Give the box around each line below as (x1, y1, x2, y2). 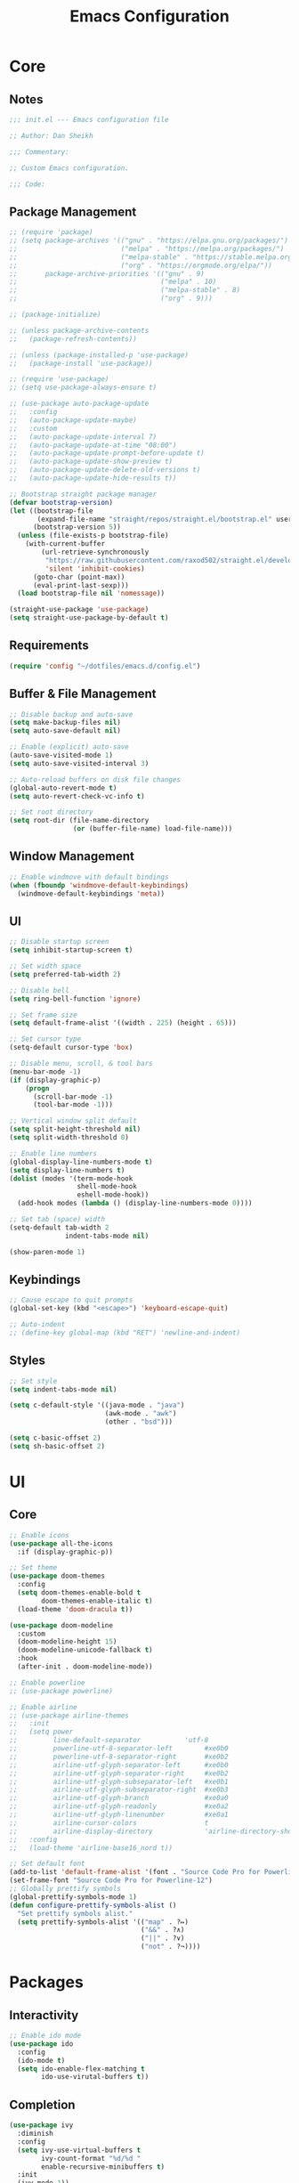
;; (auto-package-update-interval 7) (9, 432, 158, 442)
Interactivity (9, 2008, 79, 2023)
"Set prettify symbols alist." (17, 1909, 133, 1918)
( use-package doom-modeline (9, 1620, 114, 1630)
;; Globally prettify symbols (9, 1885, 122, 1894)
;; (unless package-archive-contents (9, 326, 149, 335)
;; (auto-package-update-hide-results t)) (9, 474, 177, 483)
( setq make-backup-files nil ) (9, 718, 122, 727)
